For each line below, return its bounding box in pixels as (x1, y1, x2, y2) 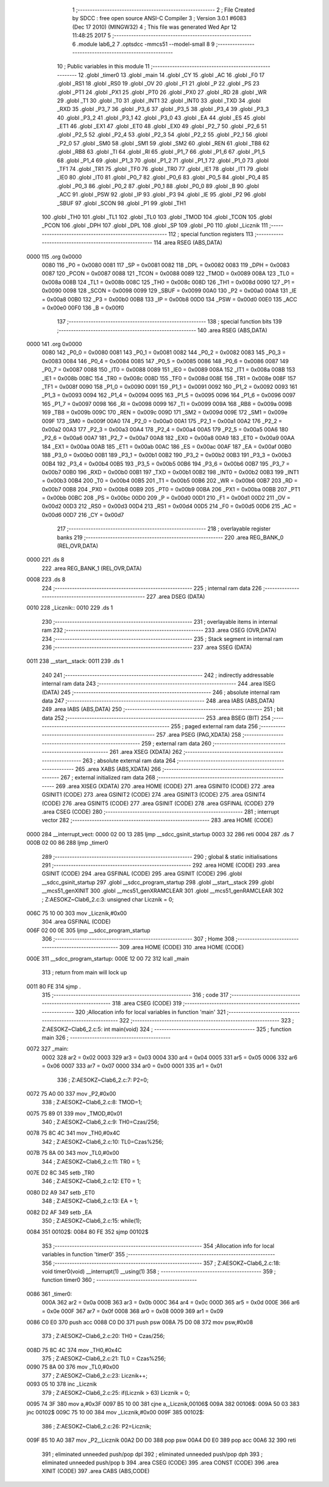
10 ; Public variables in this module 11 (57, 63, 150, 70)
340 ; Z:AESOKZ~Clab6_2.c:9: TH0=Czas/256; (41, 1118, 160, 1126)
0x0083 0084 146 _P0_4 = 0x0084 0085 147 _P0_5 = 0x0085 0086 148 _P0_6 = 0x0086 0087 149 (41, 357, 289, 364)
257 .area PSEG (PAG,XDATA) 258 (156, 731, 241, 739)
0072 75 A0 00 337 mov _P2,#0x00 (26, 1090, 116, 1097)
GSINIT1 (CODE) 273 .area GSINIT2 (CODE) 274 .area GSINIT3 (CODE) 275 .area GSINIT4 (41, 791, 266, 798)
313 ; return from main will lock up (41, 969, 127, 976)
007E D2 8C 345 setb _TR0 (26, 1169, 95, 1176)
